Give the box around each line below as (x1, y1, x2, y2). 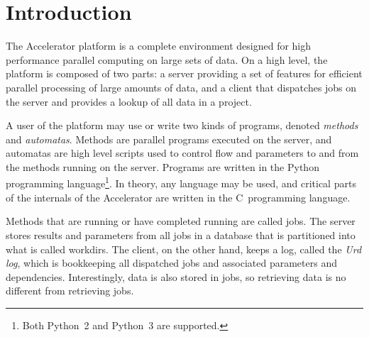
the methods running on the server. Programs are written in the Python (6, 159, 319, 174)
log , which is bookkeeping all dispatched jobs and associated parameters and (6, 255, 337, 270)
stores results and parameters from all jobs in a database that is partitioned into (6, 227, 356, 242)
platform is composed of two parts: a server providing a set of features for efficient (6, 66, 363, 81)
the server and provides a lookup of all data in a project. (6, 94, 252, 109)
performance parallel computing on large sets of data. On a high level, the (6, 52, 328, 67)
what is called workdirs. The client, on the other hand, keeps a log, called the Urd (6, 241, 362, 256)
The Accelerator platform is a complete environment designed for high (6, 38, 312, 53)
